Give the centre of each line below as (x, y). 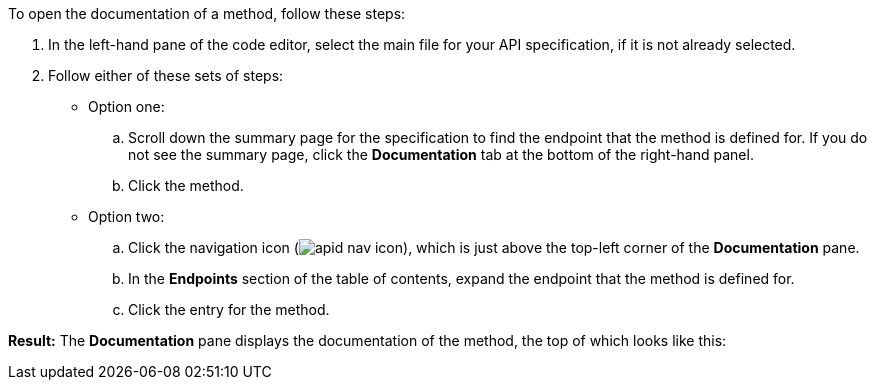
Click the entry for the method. (229, 309)
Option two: (126, 216)
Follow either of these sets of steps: (166, 75)
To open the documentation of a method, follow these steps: (207, 13)
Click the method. (186, 185)
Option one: (126, 106)
